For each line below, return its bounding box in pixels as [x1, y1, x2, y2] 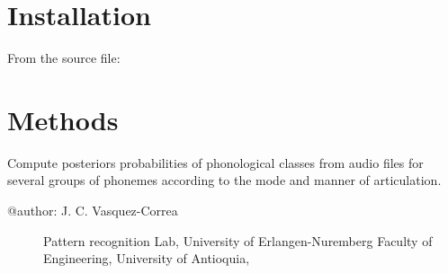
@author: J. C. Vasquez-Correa [7, 201, 178, 220]
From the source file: [7, 48, 121, 67]
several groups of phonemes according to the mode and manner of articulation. [7, 171, 442, 189]
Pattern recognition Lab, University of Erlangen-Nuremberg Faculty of [43, 231, 433, 250]
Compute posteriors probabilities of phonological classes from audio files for [7, 153, 424, 172]
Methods [7, 101, 119, 137]
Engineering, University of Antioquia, [43, 249, 250, 268]
